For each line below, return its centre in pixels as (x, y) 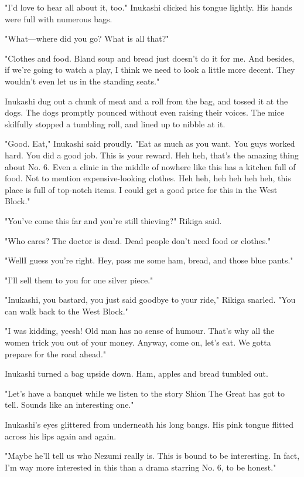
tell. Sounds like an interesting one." (69, 405)
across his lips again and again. (61, 436)
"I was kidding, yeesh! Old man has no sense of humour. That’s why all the (140, 331)
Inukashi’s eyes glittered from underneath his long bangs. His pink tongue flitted (149, 424)
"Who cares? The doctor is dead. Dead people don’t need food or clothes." (138, 240)
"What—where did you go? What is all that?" (87, 38)
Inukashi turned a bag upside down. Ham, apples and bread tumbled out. (136, 373)
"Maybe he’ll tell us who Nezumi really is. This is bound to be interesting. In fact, (152, 456)
